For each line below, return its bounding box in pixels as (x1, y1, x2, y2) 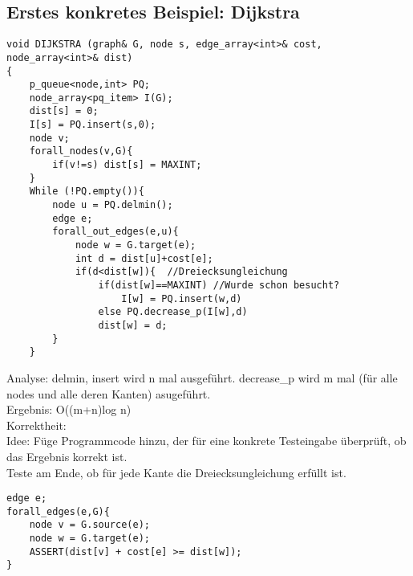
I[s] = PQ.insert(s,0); (29, 119, 156, 131)
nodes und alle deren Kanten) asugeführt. (6, 385, 211, 402)
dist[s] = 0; (29, 105, 99, 117)
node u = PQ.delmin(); (52, 199, 173, 211)
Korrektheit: (6, 416, 67, 433)
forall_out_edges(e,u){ (52, 226, 179, 238)
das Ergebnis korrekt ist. (6, 447, 128, 464)
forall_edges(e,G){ (6, 505, 110, 517)
